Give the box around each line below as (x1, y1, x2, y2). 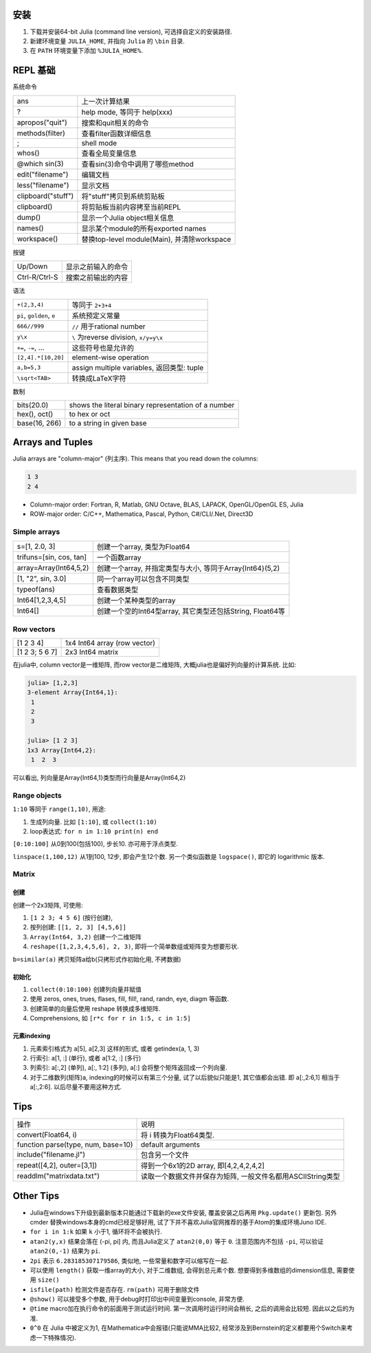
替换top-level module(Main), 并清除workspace (81, 234, 232, 244)
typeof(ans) (16, 585, 55, 594)
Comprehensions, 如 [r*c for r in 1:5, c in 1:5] (30, 1014, 192, 1022)
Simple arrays (12, 526, 60, 536)
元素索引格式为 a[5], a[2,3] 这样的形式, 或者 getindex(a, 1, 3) (30, 1044, 200, 1053)
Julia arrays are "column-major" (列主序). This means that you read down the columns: (12, 454, 259, 463)
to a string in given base (69, 418, 147, 427)
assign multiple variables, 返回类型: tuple (71, 363, 204, 372)
